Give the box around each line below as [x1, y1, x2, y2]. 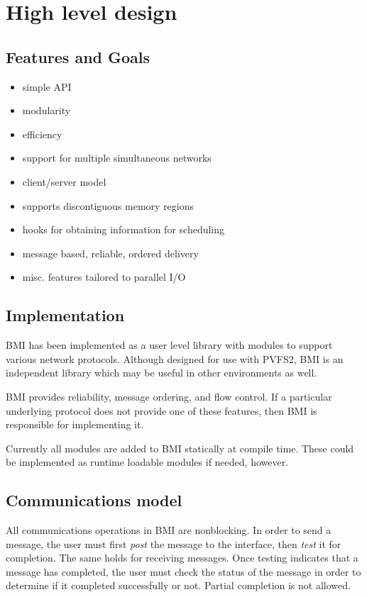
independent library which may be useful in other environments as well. [6, 365, 317, 380]
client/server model [22, 174, 106, 189]
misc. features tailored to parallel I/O [22, 269, 186, 284]
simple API [22, 79, 72, 94]
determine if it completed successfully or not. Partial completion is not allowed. [6, 578, 351, 593]
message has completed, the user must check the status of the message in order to [6, 564, 361, 579]
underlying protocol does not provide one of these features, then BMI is [6, 403, 317, 418]
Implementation [6, 304, 125, 326]
